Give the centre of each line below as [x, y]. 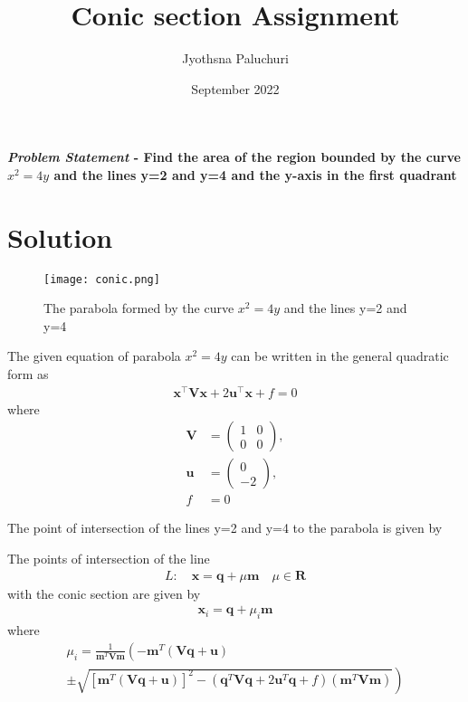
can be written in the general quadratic [340, 356]
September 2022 [235, 88]
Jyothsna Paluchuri [235, 58]
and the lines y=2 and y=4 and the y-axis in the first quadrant [255, 174]
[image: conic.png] [102, 279]
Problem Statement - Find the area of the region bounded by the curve [234, 157]
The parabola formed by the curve [139, 308]
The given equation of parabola [94, 356]
